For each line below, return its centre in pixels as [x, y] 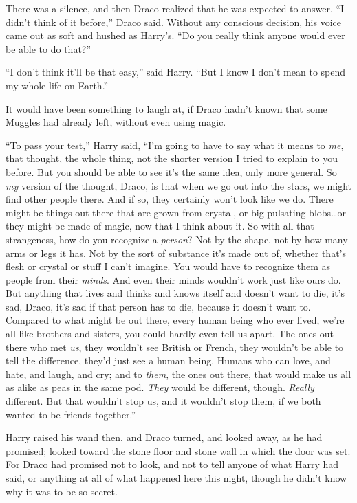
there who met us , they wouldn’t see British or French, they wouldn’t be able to [175, 347]
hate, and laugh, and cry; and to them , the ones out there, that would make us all [178, 373]
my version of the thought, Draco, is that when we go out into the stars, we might [179, 185]
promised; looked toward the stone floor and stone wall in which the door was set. [178, 450]
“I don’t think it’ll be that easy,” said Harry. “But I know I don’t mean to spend [176, 72]
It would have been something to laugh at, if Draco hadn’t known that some [166, 108]
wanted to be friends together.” [71, 414]
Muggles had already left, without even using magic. [116, 122]
